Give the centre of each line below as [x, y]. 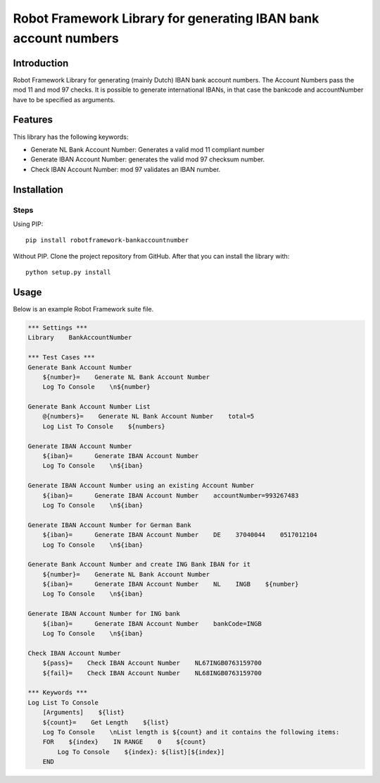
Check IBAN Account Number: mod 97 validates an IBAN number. [126, 169]
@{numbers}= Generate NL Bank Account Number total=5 [148, 417]
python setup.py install [68, 272]
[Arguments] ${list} [83, 713]
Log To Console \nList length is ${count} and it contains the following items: [191, 732]
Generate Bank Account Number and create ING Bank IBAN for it [139, 565]
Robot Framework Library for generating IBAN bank [166, 18]
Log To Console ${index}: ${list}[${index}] [141, 752]
